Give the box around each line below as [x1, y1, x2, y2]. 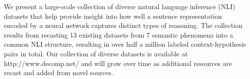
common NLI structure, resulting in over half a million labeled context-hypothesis [4, 39, 246, 49]
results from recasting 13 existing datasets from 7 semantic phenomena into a [4, 29, 233, 39]
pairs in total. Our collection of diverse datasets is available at [4, 48, 188, 58]
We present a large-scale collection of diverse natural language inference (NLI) [4, 1, 235, 11]
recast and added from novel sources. [4, 67, 113, 78]
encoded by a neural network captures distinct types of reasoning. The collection [4, 20, 243, 30]
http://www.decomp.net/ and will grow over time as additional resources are [4, 58, 232, 68]
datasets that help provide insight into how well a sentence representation [4, 11, 222, 21]
